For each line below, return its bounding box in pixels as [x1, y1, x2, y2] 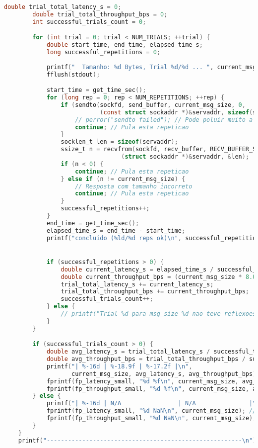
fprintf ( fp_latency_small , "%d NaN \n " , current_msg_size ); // [46, 407, 257, 415]
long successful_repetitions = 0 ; [46, 49, 161, 56]
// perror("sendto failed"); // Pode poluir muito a [75, 116, 253, 123]
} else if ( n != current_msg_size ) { [61, 175, 186, 182]
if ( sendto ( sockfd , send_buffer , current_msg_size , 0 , [61, 101, 246, 108]
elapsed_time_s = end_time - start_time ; [46, 227, 186, 234]
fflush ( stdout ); [46, 71, 100, 78]
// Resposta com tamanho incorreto [75, 182, 193, 190]
